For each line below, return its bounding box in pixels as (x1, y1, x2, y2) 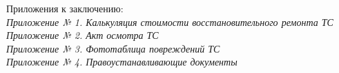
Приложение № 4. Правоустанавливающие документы (6, 55, 238, 69)
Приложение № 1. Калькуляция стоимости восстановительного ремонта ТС (6, 14, 333, 29)
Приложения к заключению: (6, 1, 124, 15)
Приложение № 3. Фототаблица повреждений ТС (6, 41, 220, 55)
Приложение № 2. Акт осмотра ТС (6, 28, 159, 42)
